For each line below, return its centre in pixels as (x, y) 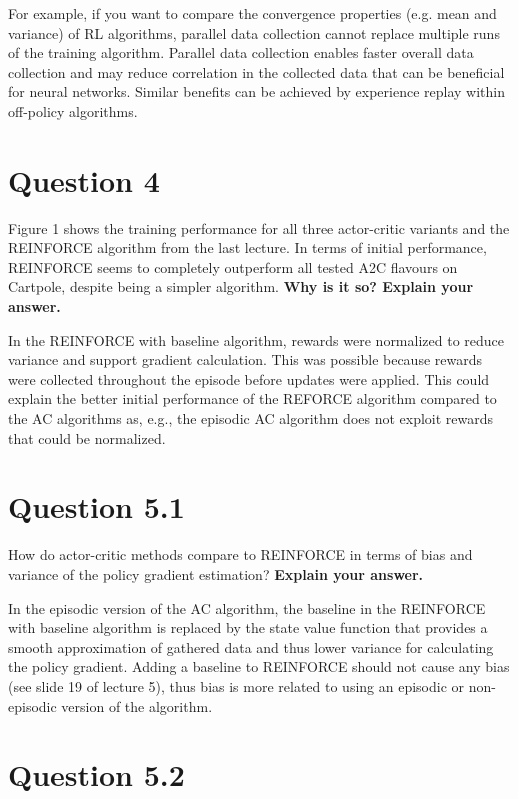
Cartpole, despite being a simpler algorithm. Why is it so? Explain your (241, 286)
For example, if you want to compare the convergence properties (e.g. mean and (252, 13)
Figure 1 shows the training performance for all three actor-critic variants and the (259, 227)
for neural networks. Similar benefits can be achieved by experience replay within (257, 91)
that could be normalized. (87, 437)
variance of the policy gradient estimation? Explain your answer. (216, 573)
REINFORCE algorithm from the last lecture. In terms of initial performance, (247, 247)
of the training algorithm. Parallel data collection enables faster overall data (241, 52)
